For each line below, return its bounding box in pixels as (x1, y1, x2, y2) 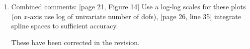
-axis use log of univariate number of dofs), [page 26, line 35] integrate (27, 11, 242, 21)
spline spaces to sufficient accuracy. (11, 21, 118, 31)
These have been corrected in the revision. (11, 37, 140, 47)
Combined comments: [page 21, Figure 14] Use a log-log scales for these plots (11, 1, 246, 11)
